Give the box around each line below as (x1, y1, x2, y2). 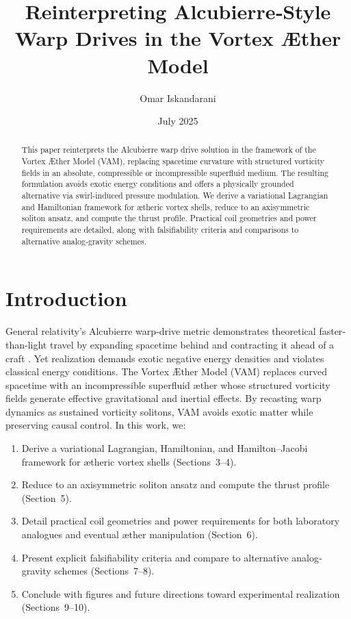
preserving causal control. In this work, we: (5, 418, 186, 432)
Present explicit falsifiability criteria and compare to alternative (21, 550, 289, 564)
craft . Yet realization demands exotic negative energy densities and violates (5, 351, 324, 365)
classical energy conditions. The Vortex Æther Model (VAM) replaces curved (5, 364, 328, 379)
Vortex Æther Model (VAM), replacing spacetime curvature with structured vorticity (21, 155, 324, 167)
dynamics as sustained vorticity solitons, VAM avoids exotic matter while (5, 404, 313, 418)
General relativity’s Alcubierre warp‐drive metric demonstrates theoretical (5, 324, 316, 338)
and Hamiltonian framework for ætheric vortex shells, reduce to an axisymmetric (21, 201, 310, 212)
